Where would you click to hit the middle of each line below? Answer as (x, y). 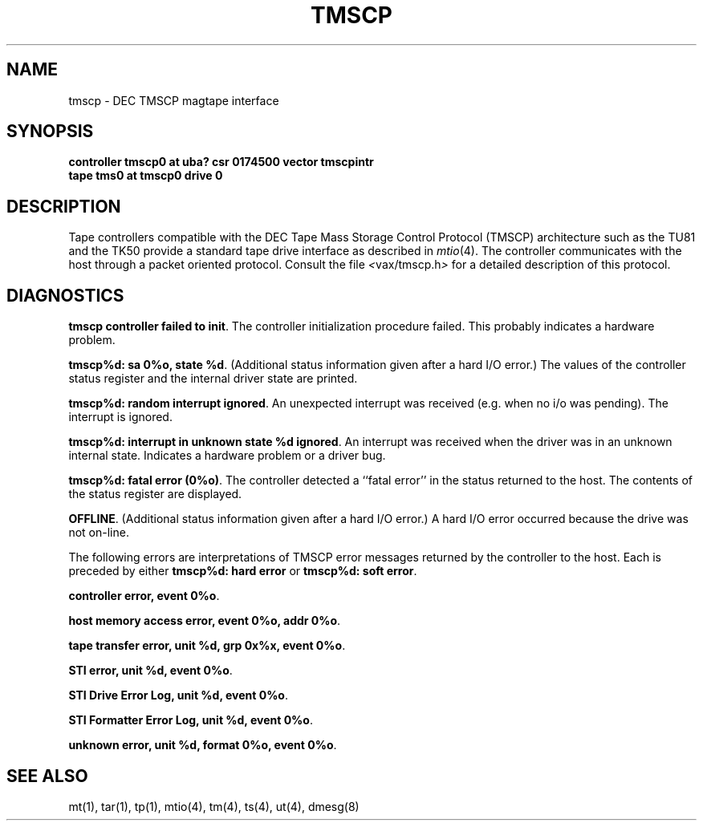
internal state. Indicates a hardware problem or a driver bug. (227, 456)
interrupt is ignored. (120, 417)
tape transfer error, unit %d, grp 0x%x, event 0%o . (207, 646)
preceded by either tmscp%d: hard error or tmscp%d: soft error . (243, 571)
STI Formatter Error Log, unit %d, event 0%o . (191, 720)
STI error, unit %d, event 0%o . (150, 671)
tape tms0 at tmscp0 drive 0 (146, 176)
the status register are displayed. (155, 494)
